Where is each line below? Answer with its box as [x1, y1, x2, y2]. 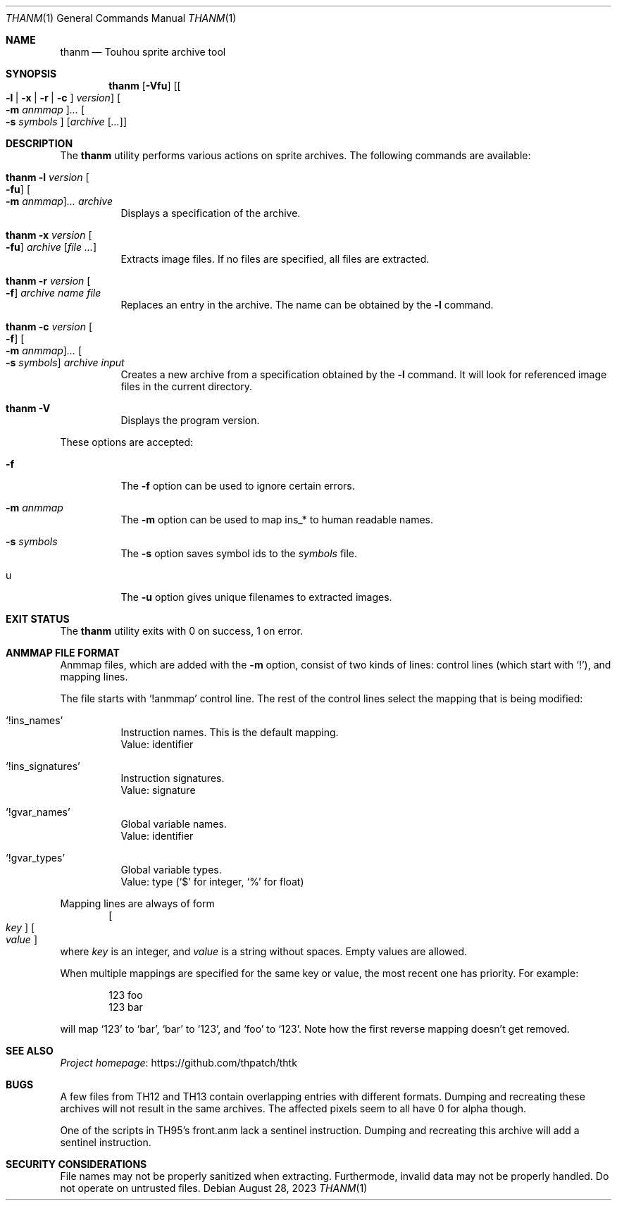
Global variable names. [120, 818, 227, 830]
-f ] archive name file [6, 287, 101, 299]
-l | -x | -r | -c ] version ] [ [6, 92, 121, 104]
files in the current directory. [120, 380, 252, 392]
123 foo [108, 989, 143, 1001]
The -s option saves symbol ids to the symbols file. [120, 547, 358, 559]
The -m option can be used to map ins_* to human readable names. [120, 514, 434, 526]
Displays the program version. [120, 414, 260, 426]
